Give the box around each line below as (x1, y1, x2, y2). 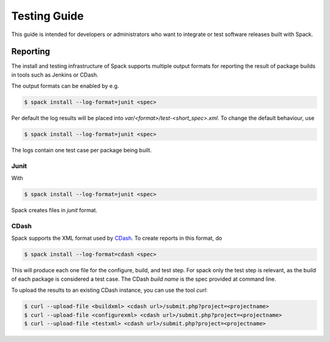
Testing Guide (11, 9, 84, 23)
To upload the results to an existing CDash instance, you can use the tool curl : (11, 286, 208, 294)
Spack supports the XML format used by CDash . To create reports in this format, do (11, 234, 222, 242)
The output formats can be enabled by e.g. (11, 83, 119, 90)
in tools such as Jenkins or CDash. (11, 71, 99, 78)
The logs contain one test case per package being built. (11, 147, 152, 154)
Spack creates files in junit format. (11, 207, 98, 214)
